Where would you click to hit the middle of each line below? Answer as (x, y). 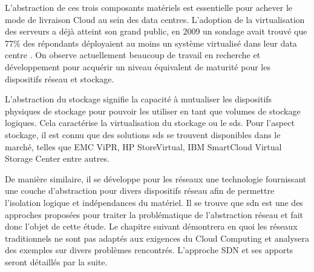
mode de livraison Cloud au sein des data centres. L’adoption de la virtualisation (155, 19)
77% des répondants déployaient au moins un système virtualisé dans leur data (151, 43)
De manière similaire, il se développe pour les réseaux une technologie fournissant (156, 178)
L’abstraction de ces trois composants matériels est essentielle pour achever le (149, 7)
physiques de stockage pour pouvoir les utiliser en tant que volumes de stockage (153, 111)
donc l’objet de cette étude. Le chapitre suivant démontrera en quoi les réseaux (151, 226)
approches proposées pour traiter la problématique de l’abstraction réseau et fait (154, 214)
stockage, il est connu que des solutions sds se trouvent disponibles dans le (143, 134)
